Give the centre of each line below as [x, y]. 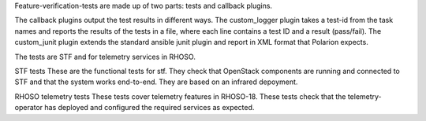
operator [29, 108]
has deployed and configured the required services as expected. [149, 108]
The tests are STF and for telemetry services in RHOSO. [105, 57]
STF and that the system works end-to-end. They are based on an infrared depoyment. [156, 82]
